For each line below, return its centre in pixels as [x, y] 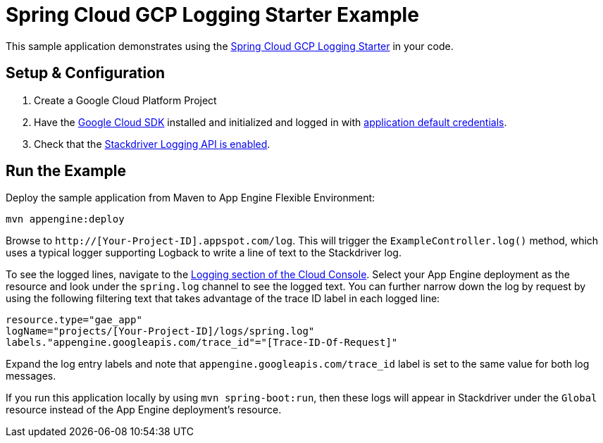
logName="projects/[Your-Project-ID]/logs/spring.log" [160, 331]
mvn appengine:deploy [65, 219]
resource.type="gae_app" [74, 320]
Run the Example [66, 171]
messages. [31, 376]
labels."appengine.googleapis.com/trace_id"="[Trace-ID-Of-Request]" [202, 343]
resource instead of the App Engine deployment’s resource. [144, 410]
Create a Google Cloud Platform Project [125, 100]
